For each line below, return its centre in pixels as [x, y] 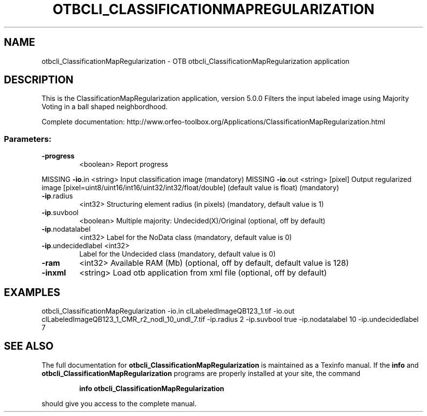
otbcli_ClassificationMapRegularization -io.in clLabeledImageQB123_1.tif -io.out [168, 311]
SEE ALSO [29, 346]
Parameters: [28, 139]
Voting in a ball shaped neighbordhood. [105, 107]
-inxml [54, 273]
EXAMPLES [32, 292]
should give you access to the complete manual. [119, 403]
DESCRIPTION [39, 80]
